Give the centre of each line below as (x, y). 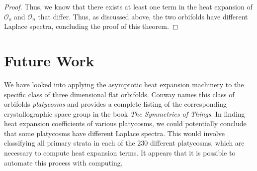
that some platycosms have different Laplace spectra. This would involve (114, 133)
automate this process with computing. (63, 162)
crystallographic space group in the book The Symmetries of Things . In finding (125, 113)
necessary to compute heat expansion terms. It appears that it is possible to (120, 153)
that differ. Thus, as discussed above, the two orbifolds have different (143, 16)
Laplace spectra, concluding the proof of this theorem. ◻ (91, 26)
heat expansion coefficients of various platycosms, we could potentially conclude (125, 123)
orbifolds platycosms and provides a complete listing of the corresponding (115, 104)
